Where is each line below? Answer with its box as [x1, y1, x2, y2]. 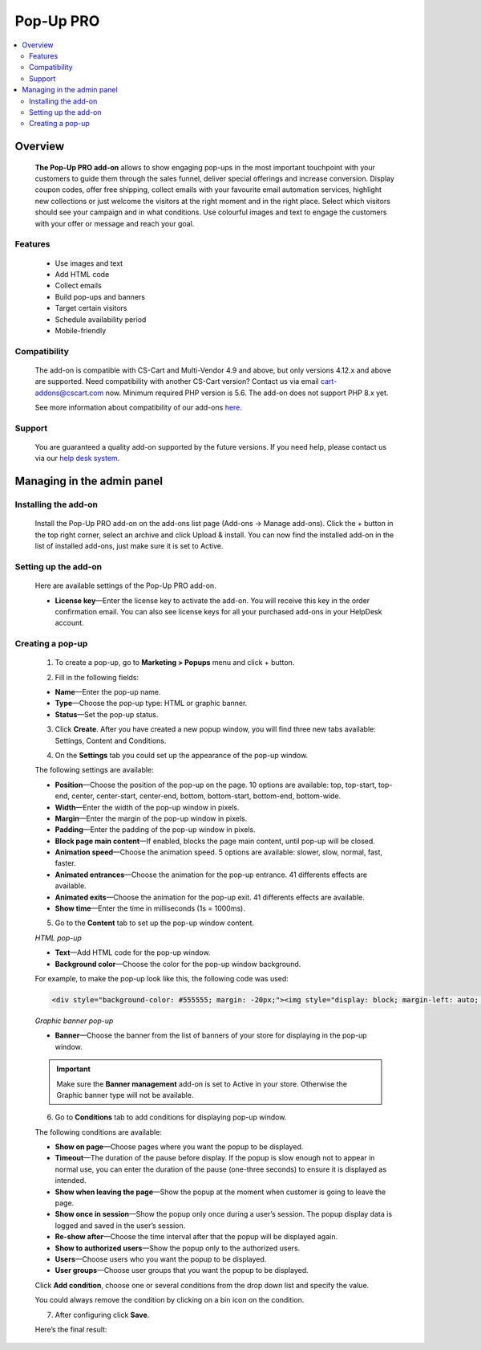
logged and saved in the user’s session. [55, 1221, 186, 1230]
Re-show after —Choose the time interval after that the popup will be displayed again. [55, 1232, 338, 1242]
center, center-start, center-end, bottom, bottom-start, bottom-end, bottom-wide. [71, 791, 342, 801]
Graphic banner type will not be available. [56, 1090, 194, 1099]
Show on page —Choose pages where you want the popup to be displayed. [55, 1142, 304, 1152]
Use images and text [55, 258, 123, 268]
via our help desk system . [34, 454, 120, 463]
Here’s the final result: [34, 1324, 107, 1334]
